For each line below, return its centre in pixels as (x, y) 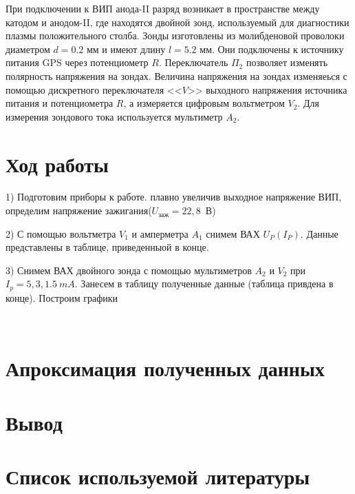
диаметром (28, 49)
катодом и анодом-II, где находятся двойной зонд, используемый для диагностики (177, 22)
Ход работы (57, 164)
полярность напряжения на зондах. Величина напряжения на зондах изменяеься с (176, 75)
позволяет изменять (287, 62)
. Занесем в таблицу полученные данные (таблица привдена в (204, 284)
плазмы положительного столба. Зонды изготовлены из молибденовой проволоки (175, 35)
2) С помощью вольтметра (61, 233)
